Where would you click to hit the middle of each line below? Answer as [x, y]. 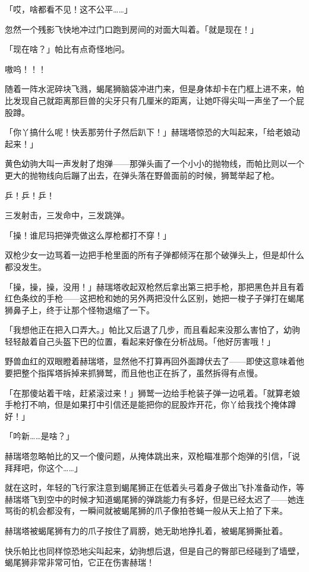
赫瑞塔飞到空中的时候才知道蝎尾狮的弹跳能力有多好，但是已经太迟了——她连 [154, 499]
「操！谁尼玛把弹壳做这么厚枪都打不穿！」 [88, 235]
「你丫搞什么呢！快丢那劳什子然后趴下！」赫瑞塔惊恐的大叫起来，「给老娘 [148, 132]
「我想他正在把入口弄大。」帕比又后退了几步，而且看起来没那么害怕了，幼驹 [152, 330]
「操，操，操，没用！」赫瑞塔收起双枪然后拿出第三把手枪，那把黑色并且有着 [154, 286]
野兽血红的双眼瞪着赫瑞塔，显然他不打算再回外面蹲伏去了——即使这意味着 [150, 361]
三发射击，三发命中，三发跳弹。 [67, 215]
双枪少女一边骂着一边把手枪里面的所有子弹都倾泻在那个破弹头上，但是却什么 [154, 255]
